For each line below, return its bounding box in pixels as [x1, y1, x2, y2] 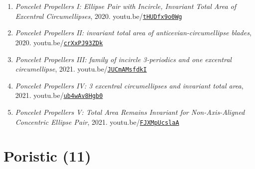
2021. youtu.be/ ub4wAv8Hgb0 [15, 90, 103, 100]
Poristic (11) [3, 146, 91, 166]
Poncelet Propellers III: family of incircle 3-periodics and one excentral [15, 54, 232, 64]
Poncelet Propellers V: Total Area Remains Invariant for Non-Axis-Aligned [15, 107, 245, 117]
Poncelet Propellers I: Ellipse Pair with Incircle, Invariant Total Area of [15, 1, 237, 11]
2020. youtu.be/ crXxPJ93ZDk [15, 37, 103, 47]
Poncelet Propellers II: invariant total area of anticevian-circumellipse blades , [15, 27, 252, 38]
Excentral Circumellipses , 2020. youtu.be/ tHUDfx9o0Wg [15, 10, 182, 21]
